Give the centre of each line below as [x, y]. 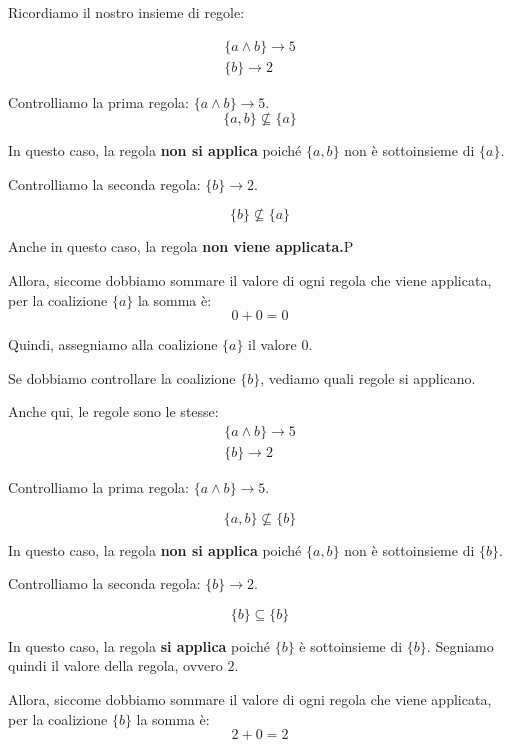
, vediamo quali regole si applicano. [368, 377]
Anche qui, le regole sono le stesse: [113, 411]
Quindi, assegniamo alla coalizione [113, 344]
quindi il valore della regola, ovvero [115, 665]
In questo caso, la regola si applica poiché [139, 645]
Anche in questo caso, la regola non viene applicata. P [181, 246]
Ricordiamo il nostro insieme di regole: [126, 12]
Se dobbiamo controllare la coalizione [122, 377]
